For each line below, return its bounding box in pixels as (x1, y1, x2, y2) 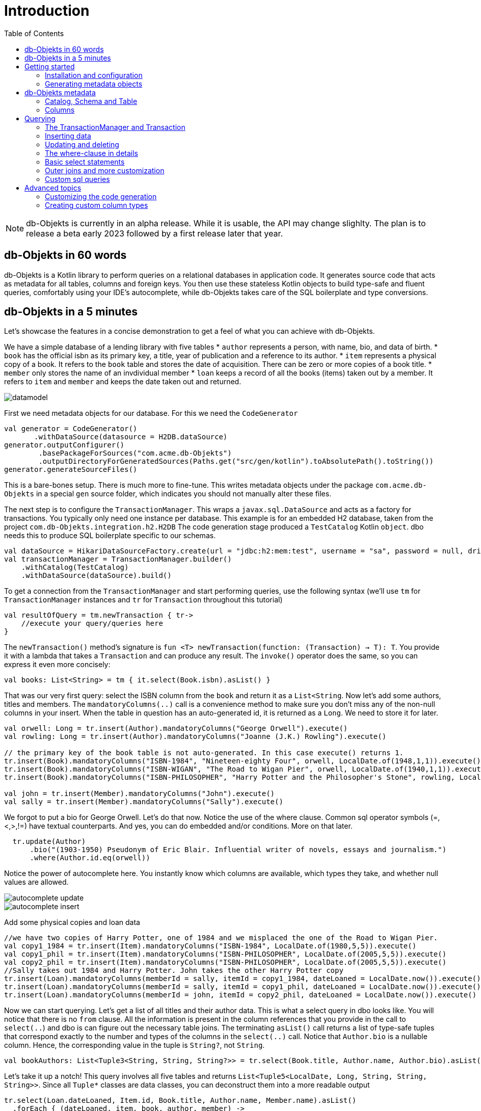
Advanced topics (24, 183, 82, 192)
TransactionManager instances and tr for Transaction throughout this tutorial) (4, 595, 283, 604)
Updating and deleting (45, 140, 119, 149)
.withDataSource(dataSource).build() (21, 571, 172, 580)
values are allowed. (4, 878, 69, 887)
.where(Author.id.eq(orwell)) (30, 854, 150, 862)
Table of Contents (4, 29, 64, 38)
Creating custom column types (45, 200, 148, 209)
